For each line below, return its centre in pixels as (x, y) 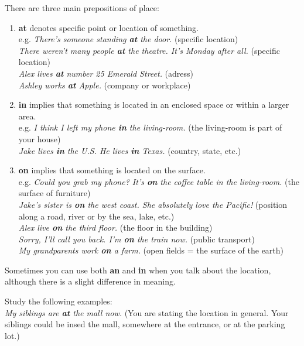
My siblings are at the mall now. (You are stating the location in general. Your (147, 312)
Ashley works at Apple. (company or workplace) (105, 85)
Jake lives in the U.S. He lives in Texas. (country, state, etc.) (130, 150)
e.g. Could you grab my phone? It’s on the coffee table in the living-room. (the (159, 181)
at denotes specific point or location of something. (108, 27)
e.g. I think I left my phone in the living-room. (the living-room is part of (150, 127)
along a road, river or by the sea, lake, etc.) (96, 216)
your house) (40, 138)
